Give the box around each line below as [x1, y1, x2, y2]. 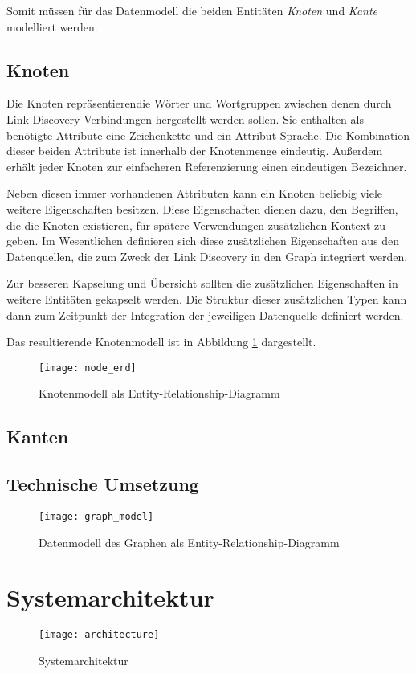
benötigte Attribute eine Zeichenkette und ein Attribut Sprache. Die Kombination [6, 126, 410, 143]
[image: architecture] [39, 629, 160, 641]
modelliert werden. [6, 18, 98, 35]
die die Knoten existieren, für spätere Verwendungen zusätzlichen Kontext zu [6, 216, 386, 233]
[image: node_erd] [39, 362, 137, 374]
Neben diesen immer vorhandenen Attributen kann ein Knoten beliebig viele [6, 185, 383, 202]
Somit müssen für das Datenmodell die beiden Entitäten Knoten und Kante [6, 2, 378, 18]
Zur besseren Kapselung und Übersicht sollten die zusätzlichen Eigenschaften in [6, 275, 398, 292]
